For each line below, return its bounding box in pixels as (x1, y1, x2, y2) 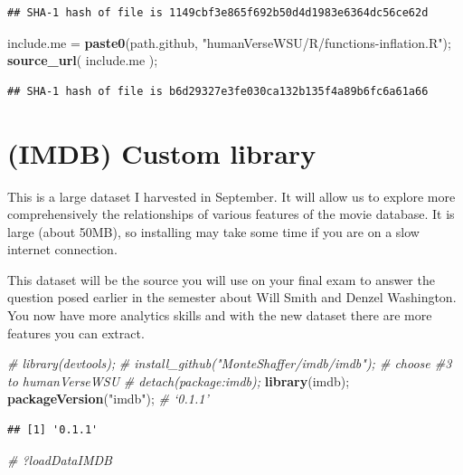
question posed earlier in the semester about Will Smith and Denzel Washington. (7, 288, 457, 307)
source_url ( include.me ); (7, 51, 158, 70)
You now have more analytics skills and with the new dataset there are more (7, 306, 432, 325)
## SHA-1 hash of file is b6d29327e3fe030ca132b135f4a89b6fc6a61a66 (7, 84, 429, 98)
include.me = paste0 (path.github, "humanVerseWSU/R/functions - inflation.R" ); (7, 33, 451, 52)
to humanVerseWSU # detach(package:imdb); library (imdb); (7, 371, 350, 390)
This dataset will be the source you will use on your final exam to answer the (7, 270, 435, 289)
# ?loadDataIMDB (7, 450, 112, 469)
